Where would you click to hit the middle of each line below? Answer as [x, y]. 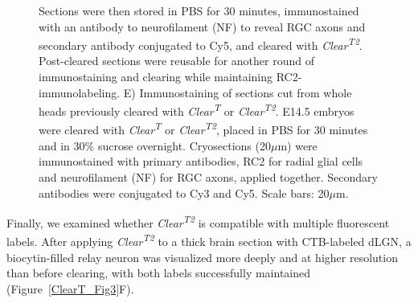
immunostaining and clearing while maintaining [156, 77]
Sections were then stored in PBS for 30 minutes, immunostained [199, 10]
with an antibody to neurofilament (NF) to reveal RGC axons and [202, 26]
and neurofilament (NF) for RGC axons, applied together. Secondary [208, 176]
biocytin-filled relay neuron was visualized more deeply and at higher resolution [202, 257]
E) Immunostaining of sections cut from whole [238, 92]
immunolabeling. [80, 92]
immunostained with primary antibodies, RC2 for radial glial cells [201, 161]
